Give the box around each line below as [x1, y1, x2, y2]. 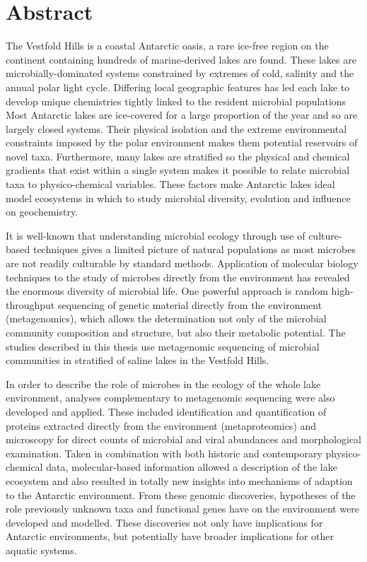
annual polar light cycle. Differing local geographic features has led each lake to [6, 79, 350, 94]
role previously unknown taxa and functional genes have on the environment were [6, 501, 360, 516]
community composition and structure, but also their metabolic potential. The [6, 325, 346, 339]
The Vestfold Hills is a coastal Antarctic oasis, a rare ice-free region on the [6, 38, 329, 53]
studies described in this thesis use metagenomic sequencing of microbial [6, 339, 320, 353]
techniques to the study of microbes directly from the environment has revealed [6, 269, 350, 284]
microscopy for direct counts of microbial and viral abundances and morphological [6, 432, 361, 447]
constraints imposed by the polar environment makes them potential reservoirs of [6, 135, 358, 150]
